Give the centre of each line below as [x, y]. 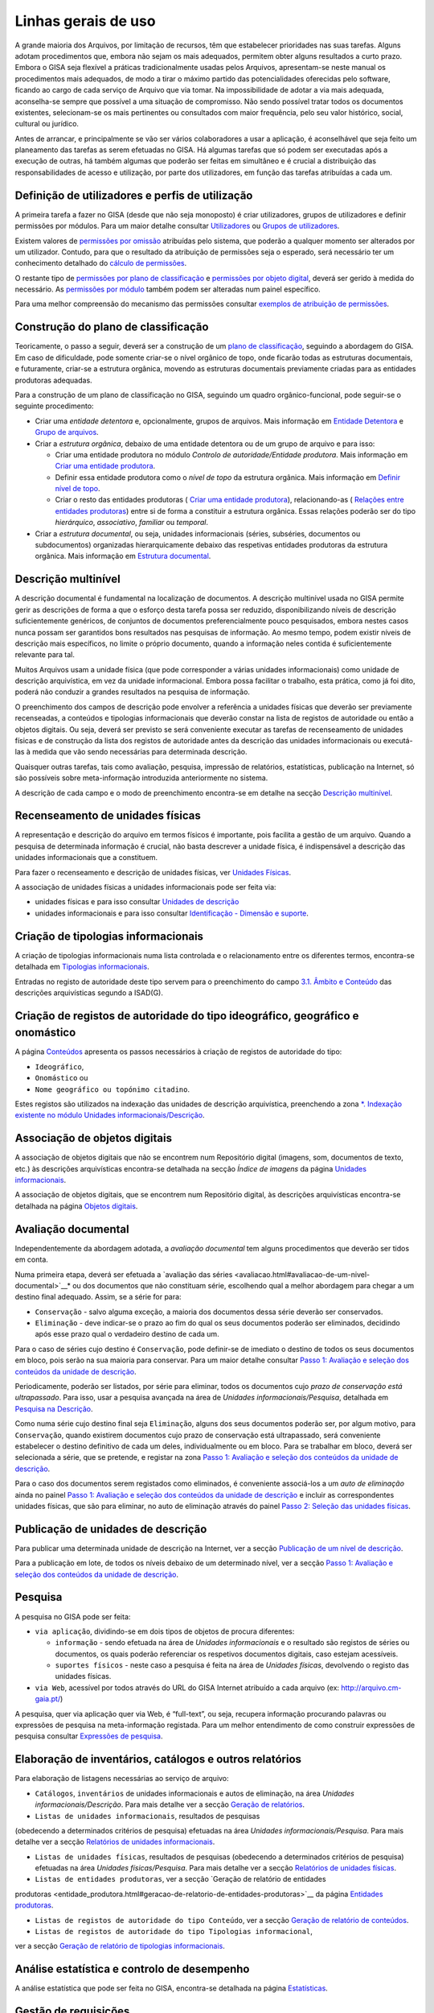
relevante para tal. [45, 655]
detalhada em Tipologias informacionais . [82, 967]
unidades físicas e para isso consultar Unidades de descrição [137, 902]
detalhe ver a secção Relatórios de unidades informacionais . [115, 1842]
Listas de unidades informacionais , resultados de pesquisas [147, 1816]
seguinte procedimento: [54, 406]
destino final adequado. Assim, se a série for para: [98, 1297]
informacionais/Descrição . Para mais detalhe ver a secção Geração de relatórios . [170, 1804]
